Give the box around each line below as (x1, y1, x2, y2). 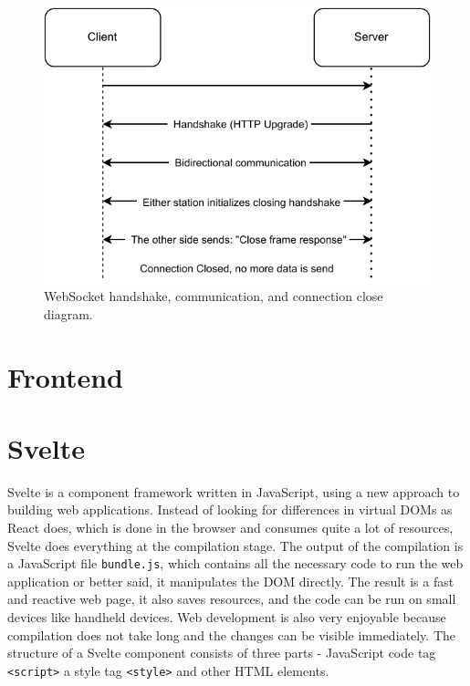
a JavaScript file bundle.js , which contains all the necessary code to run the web (7, 554, 464, 573)
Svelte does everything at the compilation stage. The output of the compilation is (7, 535, 464, 555)
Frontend (7, 358, 124, 395)
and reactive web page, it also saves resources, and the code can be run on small (7, 589, 456, 608)
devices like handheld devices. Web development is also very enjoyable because (7, 608, 446, 627)
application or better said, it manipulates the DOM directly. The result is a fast (7, 571, 454, 590)
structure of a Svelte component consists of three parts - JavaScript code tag (7, 643, 436, 662)
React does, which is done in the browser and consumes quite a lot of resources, (7, 518, 454, 537)
